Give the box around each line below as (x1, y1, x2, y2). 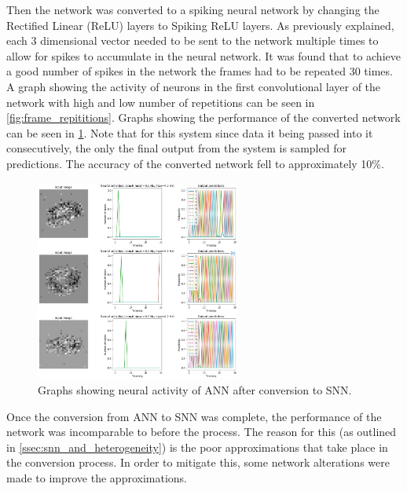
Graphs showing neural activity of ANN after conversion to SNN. (38, 382, 352, 398)
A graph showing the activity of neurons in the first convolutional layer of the (6, 78, 381, 94)
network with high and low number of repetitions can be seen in (6, 93, 315, 110)
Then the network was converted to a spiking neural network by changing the (6, 2, 379, 17)
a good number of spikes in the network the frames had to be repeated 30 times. (6, 63, 393, 79)
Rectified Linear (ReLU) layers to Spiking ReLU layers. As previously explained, (6, 16, 394, 33)
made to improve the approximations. (6, 470, 187, 486)
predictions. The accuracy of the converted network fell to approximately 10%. (6, 155, 384, 171)
